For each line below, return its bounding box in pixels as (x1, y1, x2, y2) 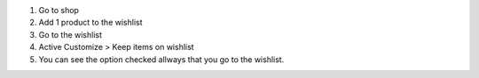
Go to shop (38, 5, 80, 15)
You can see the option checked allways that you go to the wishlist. (38, 53, 285, 65)
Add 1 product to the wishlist (38, 18, 143, 28)
